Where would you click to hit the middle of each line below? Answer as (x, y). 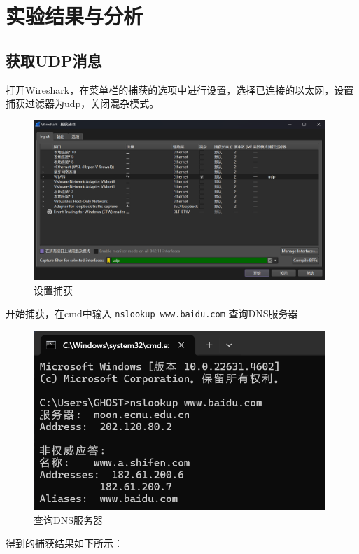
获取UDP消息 (54, 60)
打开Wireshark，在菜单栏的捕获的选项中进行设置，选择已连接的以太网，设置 (180, 89)
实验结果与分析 (75, 16)
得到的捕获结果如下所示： (64, 543)
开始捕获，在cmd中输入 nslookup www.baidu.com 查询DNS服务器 (152, 313)
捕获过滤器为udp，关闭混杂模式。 (83, 103)
